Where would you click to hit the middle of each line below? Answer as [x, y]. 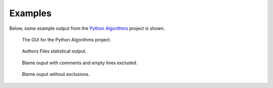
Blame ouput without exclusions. [56, 74]
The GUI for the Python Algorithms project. [66, 39]
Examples [30, 13]
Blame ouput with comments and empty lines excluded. [80, 63]
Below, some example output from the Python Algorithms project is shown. [87, 28]
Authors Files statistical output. [54, 51]
